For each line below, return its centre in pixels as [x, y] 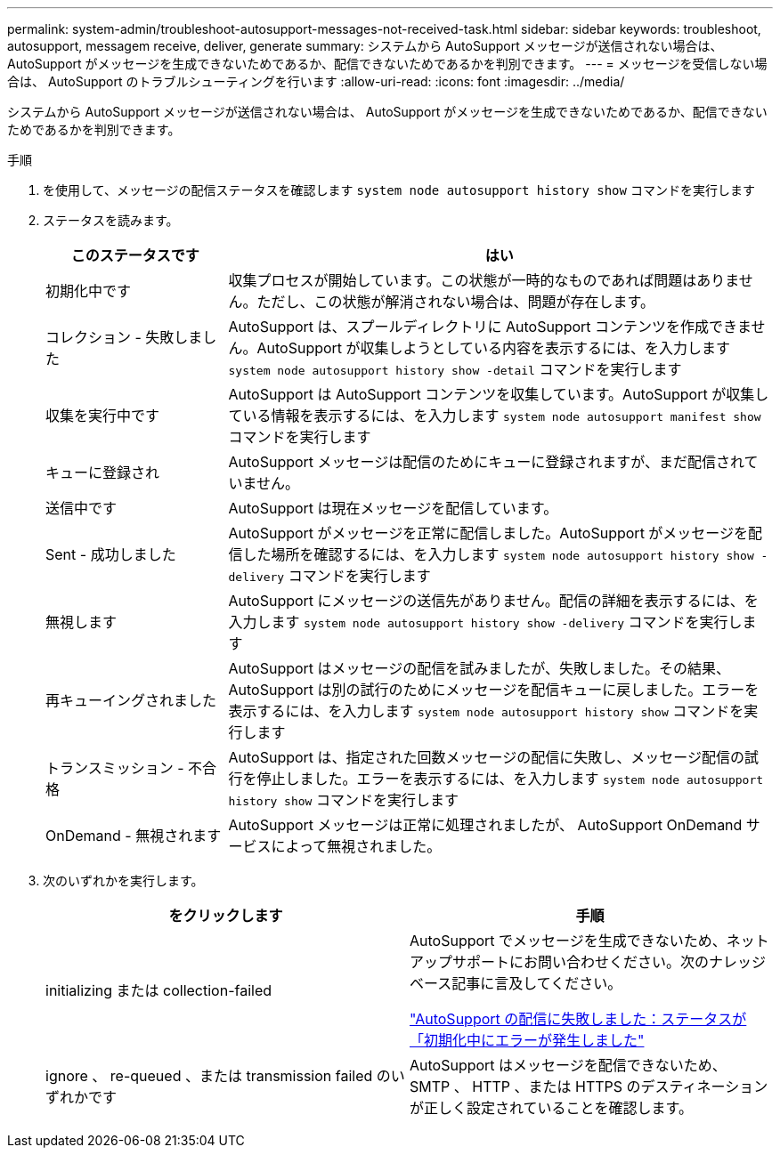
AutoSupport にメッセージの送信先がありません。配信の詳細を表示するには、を [493, 601]
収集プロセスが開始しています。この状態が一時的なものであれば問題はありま [483, 280]
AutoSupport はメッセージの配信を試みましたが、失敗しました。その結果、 [479, 668]
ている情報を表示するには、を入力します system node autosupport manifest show [495, 416]
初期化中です [89, 291]
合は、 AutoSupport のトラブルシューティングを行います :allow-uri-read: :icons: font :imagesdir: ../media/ [316, 81]
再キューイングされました [131, 700]
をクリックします [226, 916]
